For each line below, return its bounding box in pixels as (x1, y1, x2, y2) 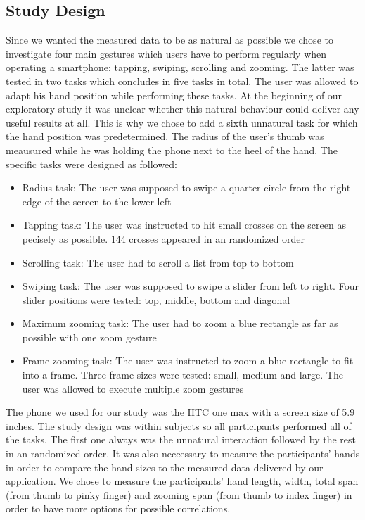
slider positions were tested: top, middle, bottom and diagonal (22, 292, 290, 307)
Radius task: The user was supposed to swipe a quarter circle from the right (22, 180, 351, 195)
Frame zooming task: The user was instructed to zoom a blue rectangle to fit (22, 353, 354, 368)
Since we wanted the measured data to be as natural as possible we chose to (6, 32, 333, 47)
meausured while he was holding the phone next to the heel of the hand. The (6, 142, 338, 157)
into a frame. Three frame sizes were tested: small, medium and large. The (22, 367, 343, 382)
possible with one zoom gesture (22, 329, 157, 344)
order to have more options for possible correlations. (6, 501, 231, 516)
